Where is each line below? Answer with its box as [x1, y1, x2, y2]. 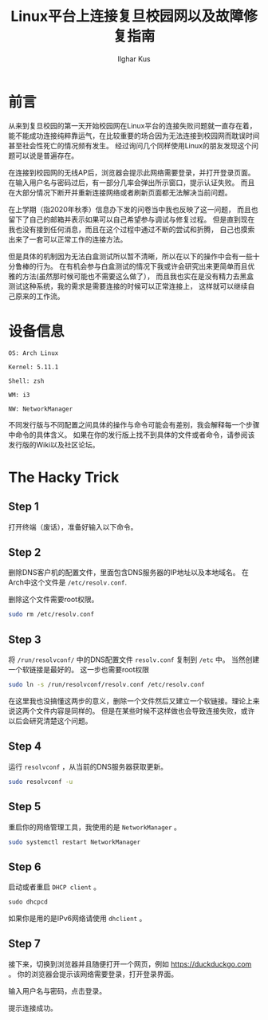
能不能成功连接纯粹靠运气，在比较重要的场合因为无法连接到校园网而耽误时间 [8, 131, 260, 140]
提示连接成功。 [8, 1002, 57, 1013]
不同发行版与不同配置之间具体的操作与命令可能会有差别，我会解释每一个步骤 [8, 419, 260, 429]
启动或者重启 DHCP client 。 [8, 882, 101, 892]
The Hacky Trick [8, 468, 120, 486]
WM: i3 [8, 391, 30, 399]
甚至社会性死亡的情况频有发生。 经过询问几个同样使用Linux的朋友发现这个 [8, 140, 252, 150]
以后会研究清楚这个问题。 [8, 716, 93, 726]
